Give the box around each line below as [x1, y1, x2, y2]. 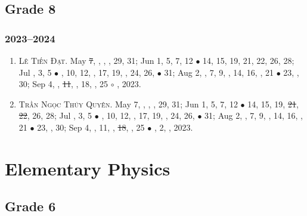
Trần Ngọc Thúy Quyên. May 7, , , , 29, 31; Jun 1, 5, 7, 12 [18, 97, 238, 110]
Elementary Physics [5, 156, 170, 180]
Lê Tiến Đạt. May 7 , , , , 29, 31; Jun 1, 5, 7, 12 [18, 54, 193, 66]
